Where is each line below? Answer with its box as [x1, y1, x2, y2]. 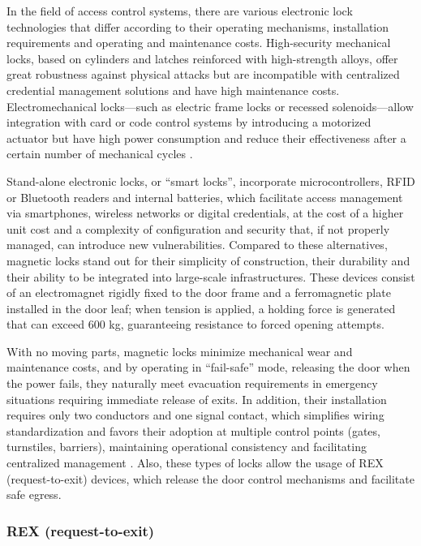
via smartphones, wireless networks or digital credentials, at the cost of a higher [6, 204, 404, 221]
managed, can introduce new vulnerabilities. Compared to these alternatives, [6, 236, 388, 253]
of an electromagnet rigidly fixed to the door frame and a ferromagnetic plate [6, 284, 391, 301]
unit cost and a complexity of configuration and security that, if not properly [6, 220, 390, 237]
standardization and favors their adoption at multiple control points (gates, [6, 422, 380, 439]
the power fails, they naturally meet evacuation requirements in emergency [6, 375, 378, 392]
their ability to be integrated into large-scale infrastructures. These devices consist [6, 268, 415, 285]
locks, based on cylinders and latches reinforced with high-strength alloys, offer [6, 49, 398, 67]
